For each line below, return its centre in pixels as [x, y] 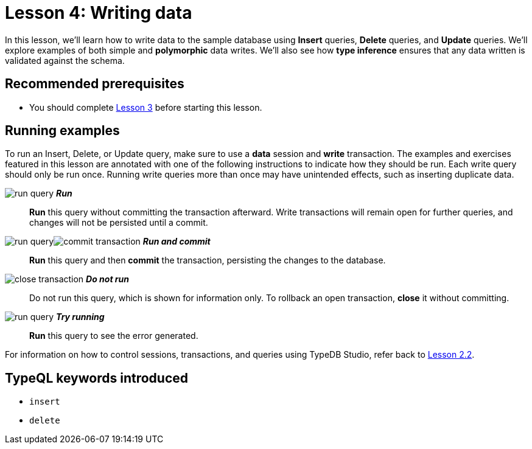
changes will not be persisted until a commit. [119, 223]
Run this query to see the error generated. [114, 336]
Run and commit [177, 242]
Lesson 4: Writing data [99, 13]
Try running [80, 317]
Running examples [62, 131]
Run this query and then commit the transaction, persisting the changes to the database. [208, 260]
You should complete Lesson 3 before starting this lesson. [146, 107]
